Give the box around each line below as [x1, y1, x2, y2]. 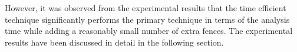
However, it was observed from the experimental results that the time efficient [5, 2, 286, 13]
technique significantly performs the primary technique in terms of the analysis [5, 13, 290, 25]
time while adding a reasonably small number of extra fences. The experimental [5, 25, 293, 37]
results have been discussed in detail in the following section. [5, 36, 224, 48]
